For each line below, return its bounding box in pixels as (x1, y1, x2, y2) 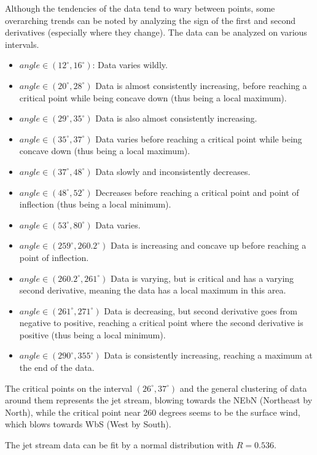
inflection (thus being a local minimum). (19, 198, 171, 211)
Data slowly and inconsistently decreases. (95, 165, 251, 177)
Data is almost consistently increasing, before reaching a (95, 79, 307, 91)
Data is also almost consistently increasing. (95, 112, 257, 125)
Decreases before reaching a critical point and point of (95, 185, 299, 198)
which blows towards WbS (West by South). (5, 418, 171, 430)
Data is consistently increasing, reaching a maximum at (104, 349, 313, 362)
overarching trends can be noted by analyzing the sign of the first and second (5, 14, 295, 26)
